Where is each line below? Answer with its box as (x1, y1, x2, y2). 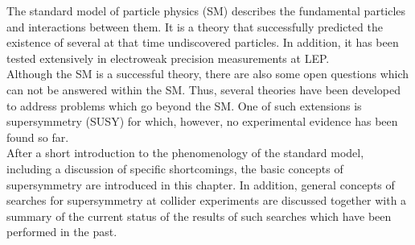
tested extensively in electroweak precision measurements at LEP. (6, 49, 330, 66)
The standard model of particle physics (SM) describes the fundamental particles (6, 2, 406, 19)
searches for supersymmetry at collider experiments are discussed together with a (6, 192, 407, 209)
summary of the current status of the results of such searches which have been (6, 207, 392, 224)
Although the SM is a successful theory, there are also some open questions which (6, 65, 409, 82)
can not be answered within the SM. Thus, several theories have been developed (6, 81, 401, 98)
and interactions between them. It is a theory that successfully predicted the (6, 18, 383, 35)
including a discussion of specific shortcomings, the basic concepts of (6, 160, 343, 176)
